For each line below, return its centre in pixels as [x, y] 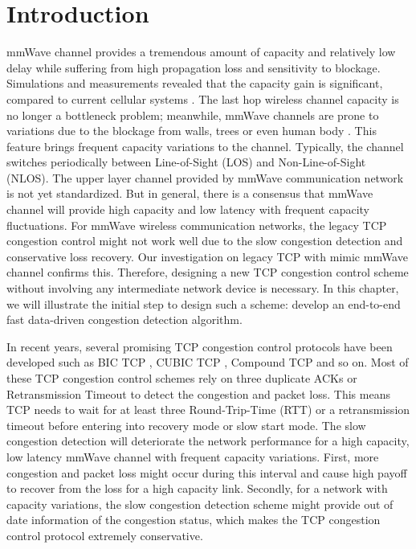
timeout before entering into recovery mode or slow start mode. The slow [186, 425]
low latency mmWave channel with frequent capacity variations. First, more [193, 456]
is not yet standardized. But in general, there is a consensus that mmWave [190, 193]
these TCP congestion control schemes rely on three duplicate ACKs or [182, 378]
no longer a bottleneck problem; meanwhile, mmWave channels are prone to [193, 115]
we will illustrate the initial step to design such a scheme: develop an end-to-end [204, 303]
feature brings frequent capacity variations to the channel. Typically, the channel [205, 146]
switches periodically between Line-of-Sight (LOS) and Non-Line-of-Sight [186, 162]
